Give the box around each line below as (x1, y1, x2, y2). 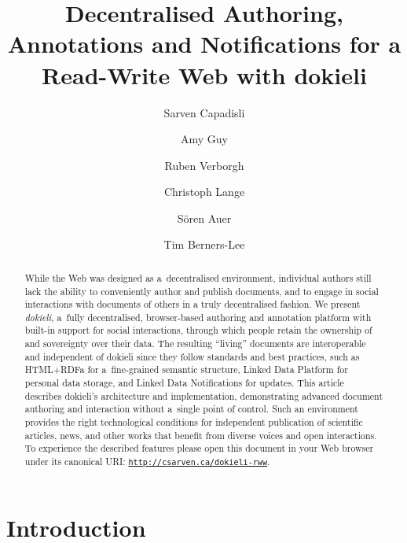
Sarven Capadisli (163, 104, 245, 120)
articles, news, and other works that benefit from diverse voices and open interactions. (24, 428, 377, 441)
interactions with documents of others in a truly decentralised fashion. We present (24, 297, 361, 311)
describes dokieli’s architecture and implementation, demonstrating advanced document (24, 389, 383, 402)
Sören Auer (177, 209, 232, 226)
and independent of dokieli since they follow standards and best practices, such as (24, 349, 360, 363)
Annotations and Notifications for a (7, 28, 401, 60)
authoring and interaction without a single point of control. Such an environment (24, 402, 358, 416)
